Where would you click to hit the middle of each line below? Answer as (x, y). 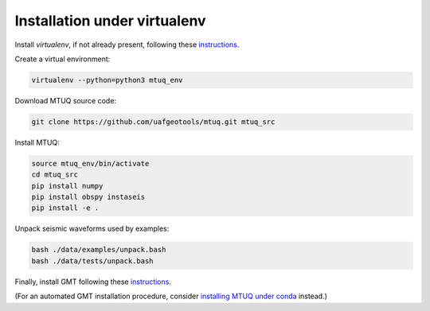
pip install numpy (67, 186)
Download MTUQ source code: (66, 100)
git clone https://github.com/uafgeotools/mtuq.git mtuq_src (153, 122)
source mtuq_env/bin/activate (90, 163)
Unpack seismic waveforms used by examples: (92, 229)
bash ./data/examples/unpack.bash (99, 250)
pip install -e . (65, 208)
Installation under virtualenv (110, 21)
